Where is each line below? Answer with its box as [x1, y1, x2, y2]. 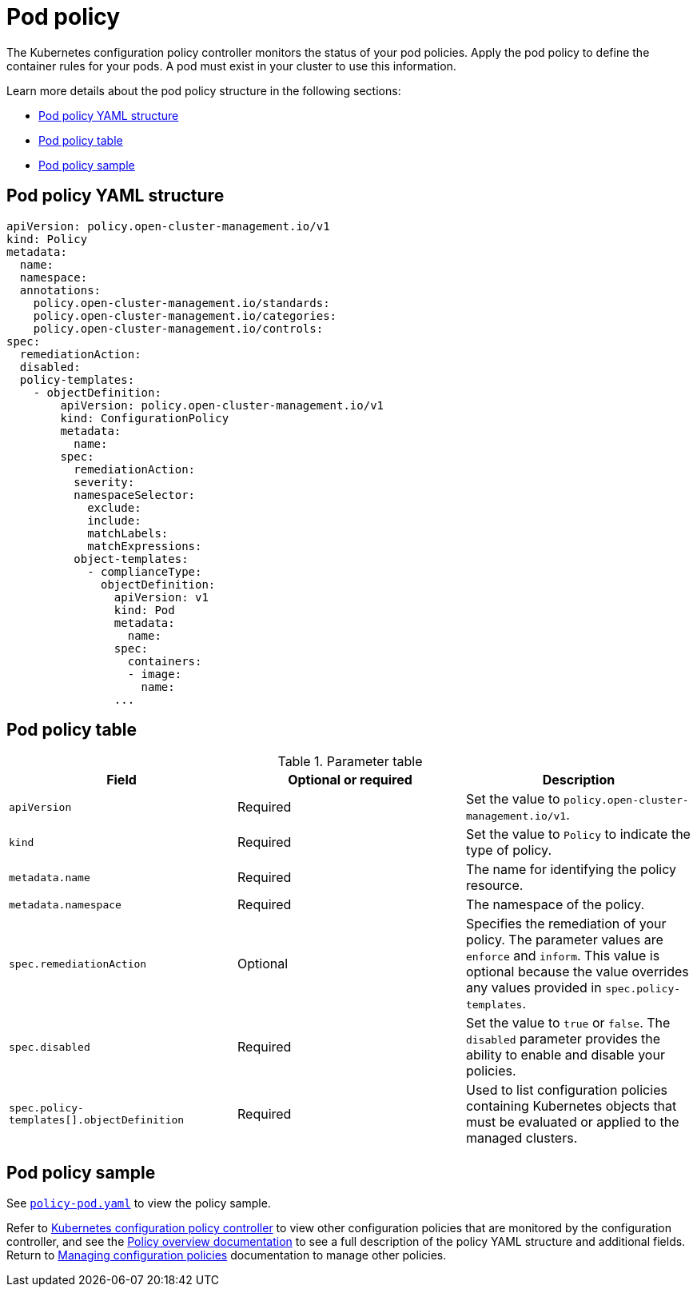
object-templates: [74, 552, 189, 565]
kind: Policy [6, 232, 88, 245]
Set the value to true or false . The [465, 1015, 671, 1032]
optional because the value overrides [465, 964, 689, 980]
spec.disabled [9, 1040, 90, 1053]
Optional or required [288, 772, 412, 788]
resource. [465, 877, 524, 894]
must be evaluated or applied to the [465, 1114, 679, 1131]
